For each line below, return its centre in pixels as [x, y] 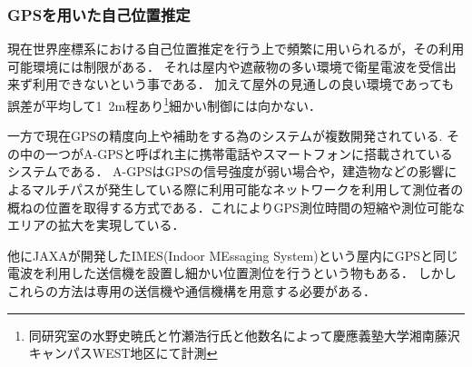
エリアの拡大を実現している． [96, 225]
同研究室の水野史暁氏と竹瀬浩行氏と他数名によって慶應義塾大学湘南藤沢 [244, 335]
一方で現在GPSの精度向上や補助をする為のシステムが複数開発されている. [225, 136]
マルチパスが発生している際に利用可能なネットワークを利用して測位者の [248, 189]
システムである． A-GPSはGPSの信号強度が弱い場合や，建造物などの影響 [226, 171]
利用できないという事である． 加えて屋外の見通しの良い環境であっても [243, 84]
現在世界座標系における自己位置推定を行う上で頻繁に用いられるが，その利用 [236, 49]
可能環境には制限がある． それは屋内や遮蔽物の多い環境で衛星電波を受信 [226, 66]
